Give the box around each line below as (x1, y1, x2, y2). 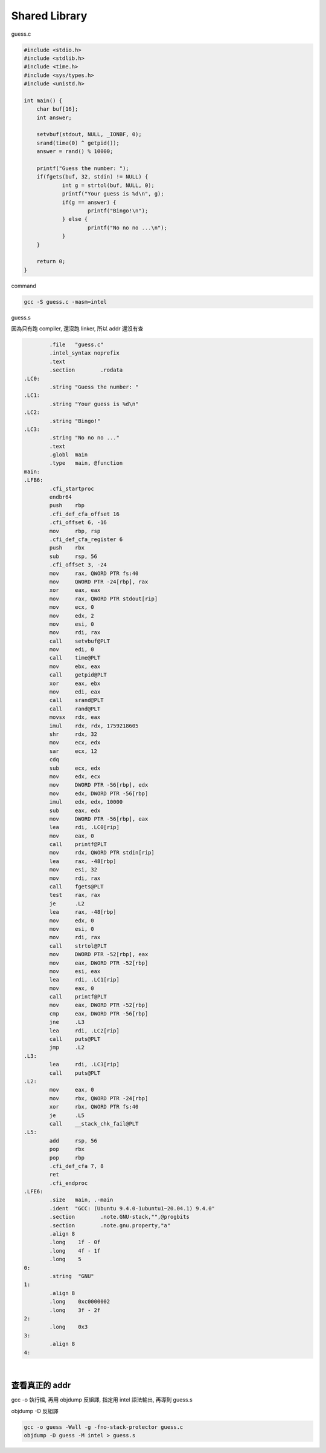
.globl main (49, 451, 88, 458)
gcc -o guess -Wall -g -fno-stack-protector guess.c (24, 1423, 184, 1431)
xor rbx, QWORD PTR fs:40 (49, 1103, 139, 1110)
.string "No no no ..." (49, 435, 120, 441)
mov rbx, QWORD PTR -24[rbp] (49, 1095, 149, 1101)
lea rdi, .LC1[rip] (49, 976, 120, 983)
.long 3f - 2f (49, 1307, 101, 1313)
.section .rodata (49, 367, 123, 373)
